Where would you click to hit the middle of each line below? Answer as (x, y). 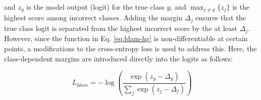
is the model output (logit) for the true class (95, 7)
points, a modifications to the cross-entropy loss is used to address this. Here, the (130, 48)
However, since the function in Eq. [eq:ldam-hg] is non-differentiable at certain (126, 38)
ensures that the (221, 18)
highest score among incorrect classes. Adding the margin (93, 18)
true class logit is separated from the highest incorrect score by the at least (121, 28)
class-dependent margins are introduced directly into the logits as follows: (119, 58)
